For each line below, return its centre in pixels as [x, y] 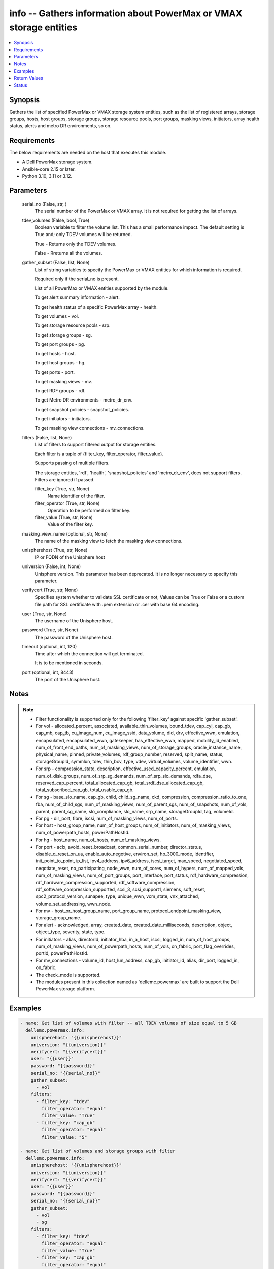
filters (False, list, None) [47, 438]
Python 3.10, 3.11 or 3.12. [47, 176]
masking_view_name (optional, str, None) [65, 533]
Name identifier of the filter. [76, 496]
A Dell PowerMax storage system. [58, 162]
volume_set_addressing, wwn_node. [74, 904]
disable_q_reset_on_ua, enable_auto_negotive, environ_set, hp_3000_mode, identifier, [125, 854]
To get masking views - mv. [63, 381]
